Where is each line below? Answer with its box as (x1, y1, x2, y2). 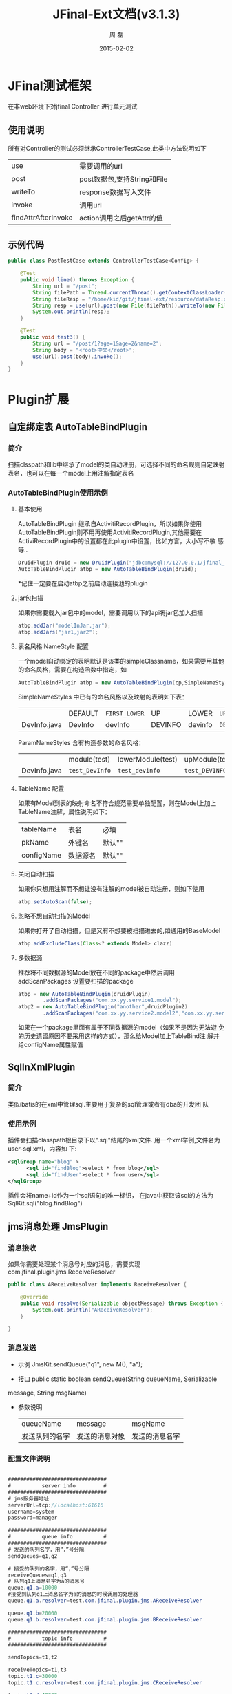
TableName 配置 (17, 784, 65, 792)
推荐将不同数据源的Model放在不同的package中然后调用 (17, 968, 175, 977)
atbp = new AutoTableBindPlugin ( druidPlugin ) (17, 990, 151, 997)
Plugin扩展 (8, 391, 70, 407)
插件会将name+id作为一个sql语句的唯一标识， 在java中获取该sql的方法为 (8, 1191, 214, 1199)
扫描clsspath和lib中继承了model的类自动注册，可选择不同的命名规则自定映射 (8, 460, 225, 469)
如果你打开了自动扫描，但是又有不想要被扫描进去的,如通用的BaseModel (17, 926, 221, 934)
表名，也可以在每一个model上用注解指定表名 (8, 469, 134, 478)
